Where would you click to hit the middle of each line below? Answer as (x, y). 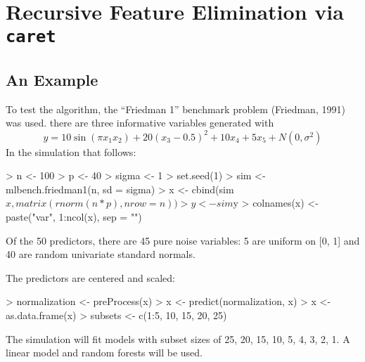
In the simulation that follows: (71, 151)
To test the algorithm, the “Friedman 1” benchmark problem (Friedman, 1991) (175, 109)
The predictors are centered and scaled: (91, 277)
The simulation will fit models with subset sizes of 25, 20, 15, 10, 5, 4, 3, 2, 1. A (178, 338)
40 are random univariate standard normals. (101, 254)
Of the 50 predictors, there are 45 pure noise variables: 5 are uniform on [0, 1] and (183, 240)
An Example (52, 80)
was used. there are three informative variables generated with (140, 123)
